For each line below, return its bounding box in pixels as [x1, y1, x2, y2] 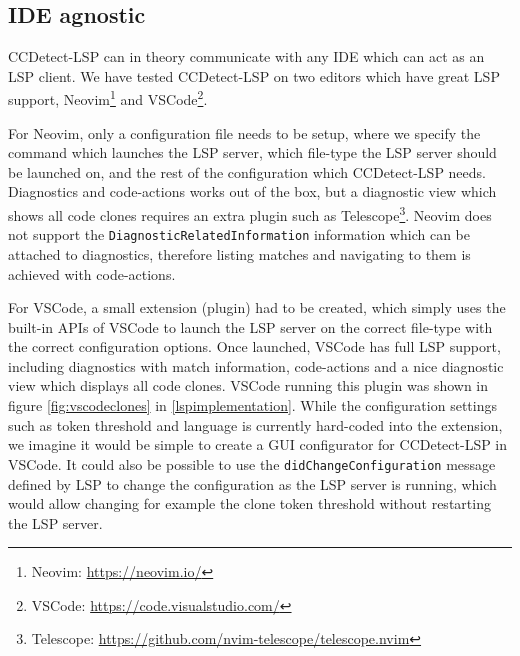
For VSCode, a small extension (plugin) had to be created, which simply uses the [8, 297, 506, 318]
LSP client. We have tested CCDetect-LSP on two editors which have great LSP [8, 65, 500, 86]
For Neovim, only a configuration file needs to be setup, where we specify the [8, 122, 481, 143]
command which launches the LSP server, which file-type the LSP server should [8, 142, 497, 163]
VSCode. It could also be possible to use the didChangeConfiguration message [8, 453, 496, 474]
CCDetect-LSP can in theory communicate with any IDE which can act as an [8, 46, 485, 67]
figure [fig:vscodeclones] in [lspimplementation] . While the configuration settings [8, 395, 497, 416]
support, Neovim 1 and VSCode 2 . [8, 86, 208, 110]
